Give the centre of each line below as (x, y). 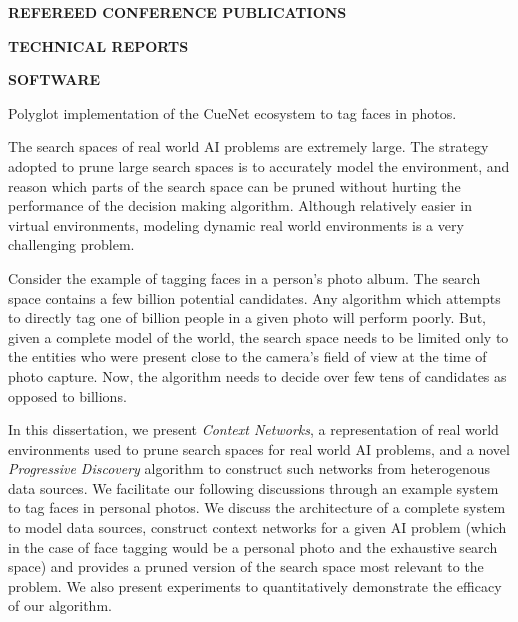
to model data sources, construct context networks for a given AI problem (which (257, 527)
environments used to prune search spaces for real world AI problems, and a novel (259, 448)
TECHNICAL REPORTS (98, 45)
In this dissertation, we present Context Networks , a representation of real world (253, 429)
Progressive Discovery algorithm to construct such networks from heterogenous (249, 468)
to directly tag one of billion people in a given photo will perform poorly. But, (247, 317)
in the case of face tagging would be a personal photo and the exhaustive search (253, 546)
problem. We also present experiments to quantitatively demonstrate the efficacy (255, 585)
